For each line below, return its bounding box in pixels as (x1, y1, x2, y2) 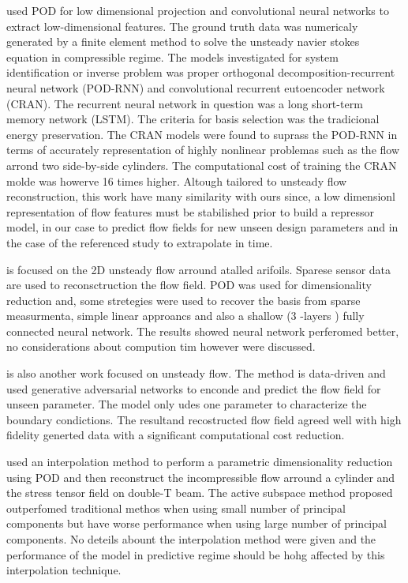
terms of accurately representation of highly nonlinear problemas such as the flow (6, 141, 400, 158)
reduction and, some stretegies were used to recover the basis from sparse (6, 291, 361, 308)
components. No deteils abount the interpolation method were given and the (6, 531, 376, 547)
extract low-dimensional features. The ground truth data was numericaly (6, 17, 358, 34)
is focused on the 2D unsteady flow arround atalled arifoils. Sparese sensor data (6, 261, 391, 277)
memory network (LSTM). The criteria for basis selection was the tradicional (6, 111, 380, 127)
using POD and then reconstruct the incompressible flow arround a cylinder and (6, 468, 395, 485)
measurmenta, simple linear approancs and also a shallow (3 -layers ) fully (6, 307, 365, 324)
